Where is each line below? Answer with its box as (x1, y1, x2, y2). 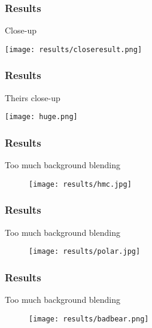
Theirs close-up (5, 91, 60, 104)
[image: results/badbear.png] (29, 314, 149, 323)
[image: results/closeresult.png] (5, 45, 142, 54)
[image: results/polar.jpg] (29, 247, 141, 256)
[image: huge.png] (5, 113, 78, 122)
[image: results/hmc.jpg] (29, 180, 132, 189)
